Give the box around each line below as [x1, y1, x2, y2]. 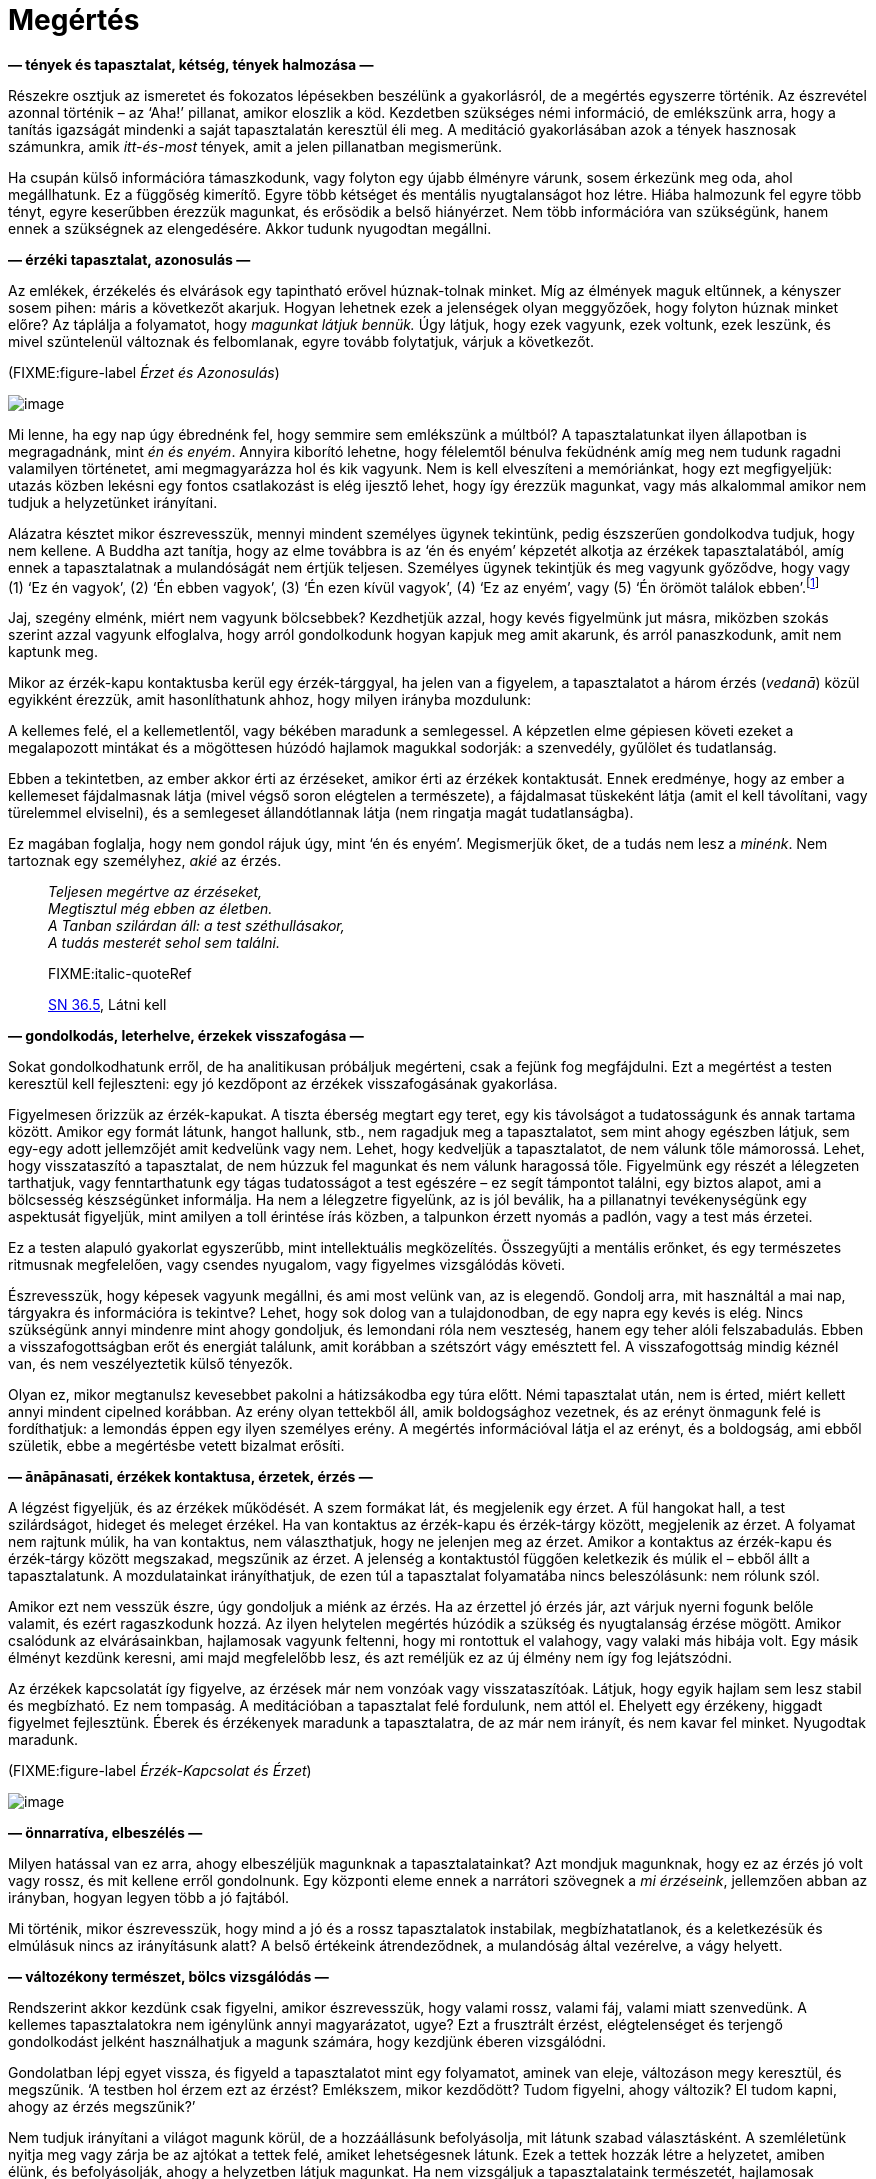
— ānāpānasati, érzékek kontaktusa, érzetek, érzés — [8, 1468, 373, 1486]
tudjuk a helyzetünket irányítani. [8, 493, 218, 511]
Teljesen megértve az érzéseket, [48, 883, 263, 901]
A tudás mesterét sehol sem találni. [48, 934, 281, 952]
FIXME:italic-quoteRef [48, 965, 192, 983]
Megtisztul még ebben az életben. [48, 900, 273, 918]
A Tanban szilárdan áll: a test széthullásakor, [48, 917, 345, 935]
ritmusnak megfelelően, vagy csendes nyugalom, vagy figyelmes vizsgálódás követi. [8, 1256, 566, 1274]
